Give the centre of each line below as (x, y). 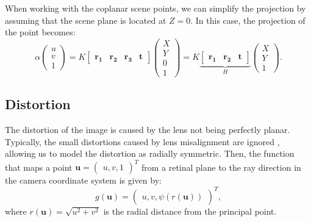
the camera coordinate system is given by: (83, 180)
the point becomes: (40, 32)
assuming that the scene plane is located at (86, 20)
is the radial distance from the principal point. (190, 211)
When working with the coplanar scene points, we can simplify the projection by (155, 8)
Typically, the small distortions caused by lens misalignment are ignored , (142, 141)
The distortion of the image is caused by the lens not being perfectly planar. (148, 130)
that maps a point (39, 167)
